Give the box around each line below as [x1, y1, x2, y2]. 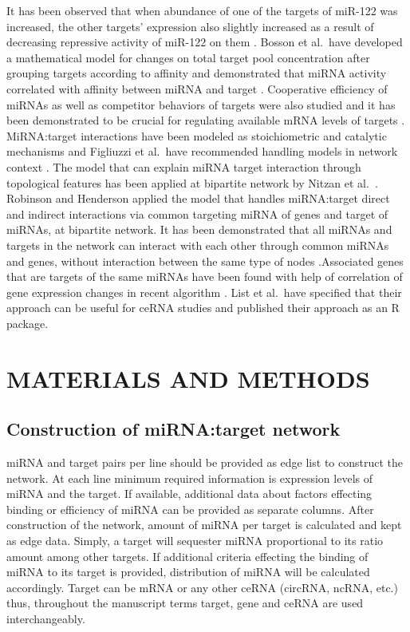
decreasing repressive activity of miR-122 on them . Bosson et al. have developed [6, 34, 403, 50]
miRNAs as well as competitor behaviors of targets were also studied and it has [6, 96, 396, 113]
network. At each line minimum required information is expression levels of [6, 469, 373, 486]
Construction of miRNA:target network [6, 417, 341, 441]
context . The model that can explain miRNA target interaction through [6, 158, 361, 175]
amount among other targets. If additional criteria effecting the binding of [6, 547, 369, 564]
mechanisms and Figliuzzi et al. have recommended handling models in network [6, 143, 398, 160]
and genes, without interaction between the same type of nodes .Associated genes [6, 252, 404, 269]
